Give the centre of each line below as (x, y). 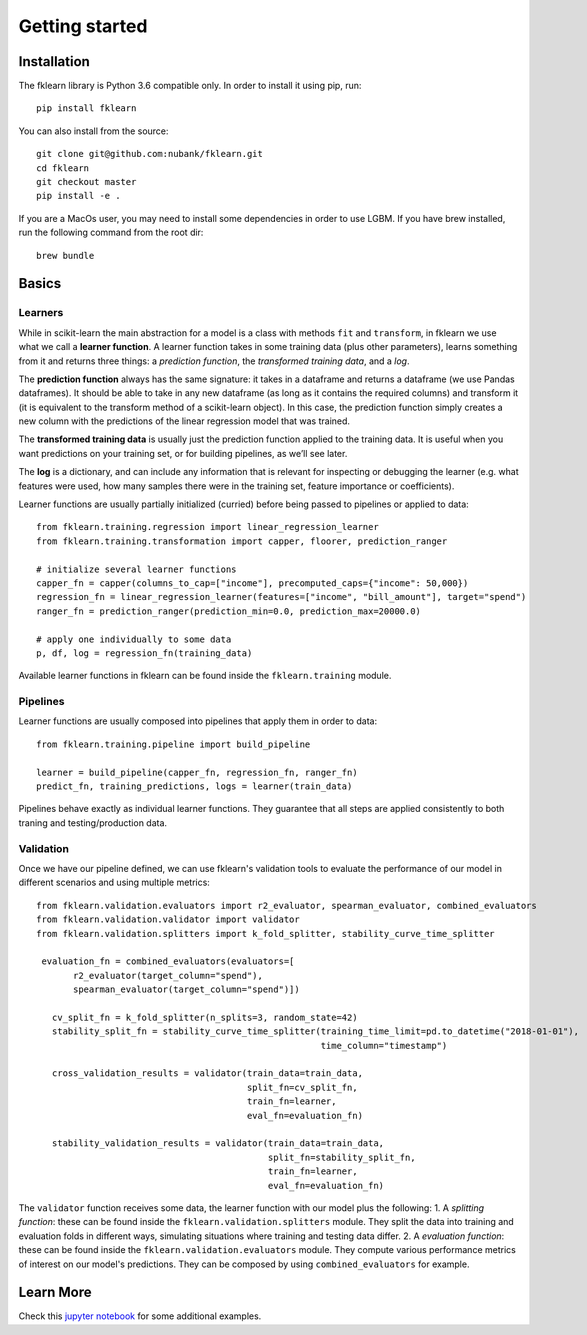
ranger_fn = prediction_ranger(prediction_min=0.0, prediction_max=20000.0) (229, 611)
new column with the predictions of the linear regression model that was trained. (184, 421)
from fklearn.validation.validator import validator (168, 919)
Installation (54, 61)
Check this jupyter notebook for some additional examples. (140, 1316)
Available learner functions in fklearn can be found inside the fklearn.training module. (205, 676)
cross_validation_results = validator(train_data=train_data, (207, 1073)
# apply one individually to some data (134, 639)
